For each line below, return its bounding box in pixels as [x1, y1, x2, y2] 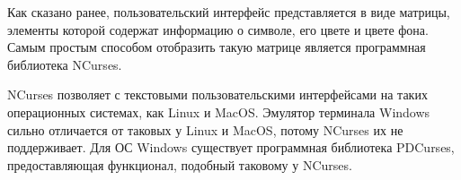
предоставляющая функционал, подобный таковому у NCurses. [7, 155, 352, 174]
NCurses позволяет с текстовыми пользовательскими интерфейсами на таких [7, 85, 428, 104]
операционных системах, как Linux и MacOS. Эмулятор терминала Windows [7, 102, 430, 121]
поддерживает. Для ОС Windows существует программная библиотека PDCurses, [7, 138, 455, 157]
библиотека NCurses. [7, 55, 122, 73]
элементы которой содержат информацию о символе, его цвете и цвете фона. [7, 20, 429, 39]
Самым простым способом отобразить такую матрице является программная [7, 38, 426, 56]
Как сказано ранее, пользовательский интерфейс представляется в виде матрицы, [7, 3, 450, 21]
